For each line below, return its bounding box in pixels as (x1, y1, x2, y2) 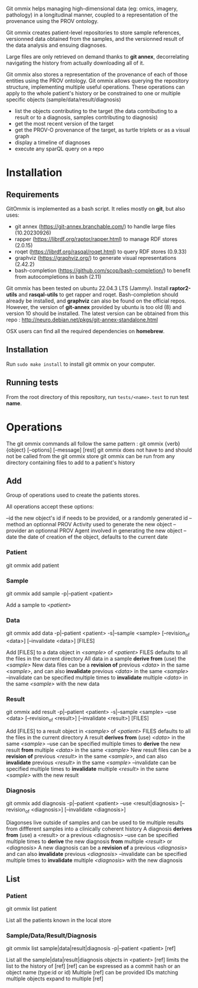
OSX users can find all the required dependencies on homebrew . (6, 328, 165, 334)
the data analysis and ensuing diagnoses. (6, 41, 108, 49)
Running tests (6, 378, 59, 388)
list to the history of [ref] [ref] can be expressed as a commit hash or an (6, 963, 181, 970)
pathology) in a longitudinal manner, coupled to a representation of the (6, 11, 178, 18)
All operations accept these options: (6, 503, 95, 510)
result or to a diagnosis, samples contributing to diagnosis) (14, 114, 158, 121)
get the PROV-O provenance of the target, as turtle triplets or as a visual (14, 127, 190, 133)
